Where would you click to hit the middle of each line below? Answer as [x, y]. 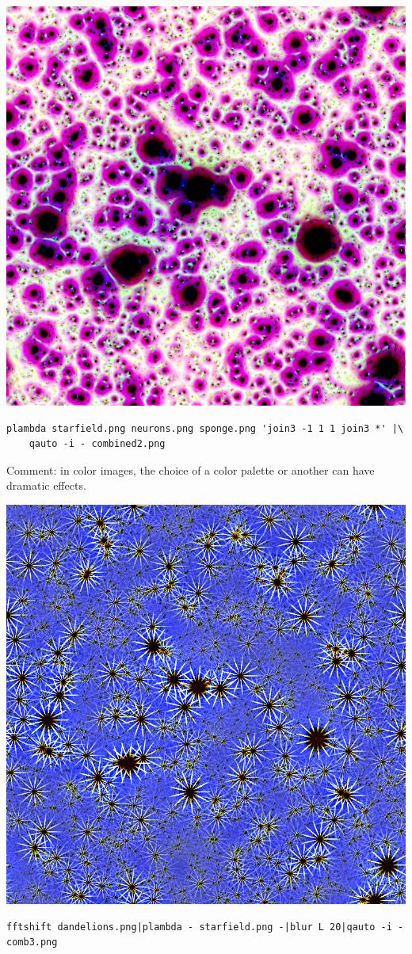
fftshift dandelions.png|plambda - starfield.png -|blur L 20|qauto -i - [205, 927]
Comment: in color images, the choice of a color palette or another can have [191, 469]
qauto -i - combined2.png [97, 444]
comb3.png [32, 943]
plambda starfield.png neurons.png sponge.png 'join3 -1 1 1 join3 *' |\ [205, 428]
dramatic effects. [46, 485]
